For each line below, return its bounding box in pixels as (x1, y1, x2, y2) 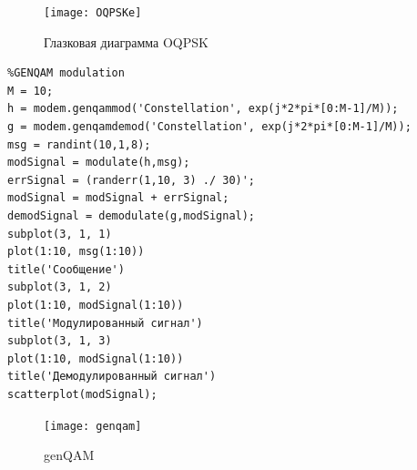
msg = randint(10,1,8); (7, 138, 151, 151)
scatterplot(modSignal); (7, 387, 158, 401)
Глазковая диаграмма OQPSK (44, 32, 208, 51)
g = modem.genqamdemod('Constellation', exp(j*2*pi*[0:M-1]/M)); (7, 120, 412, 134)
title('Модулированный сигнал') (7, 316, 203, 330)
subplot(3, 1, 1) (7, 227, 112, 240)
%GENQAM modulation (7, 66, 125, 80)
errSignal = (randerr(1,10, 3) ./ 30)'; (7, 173, 256, 187)
